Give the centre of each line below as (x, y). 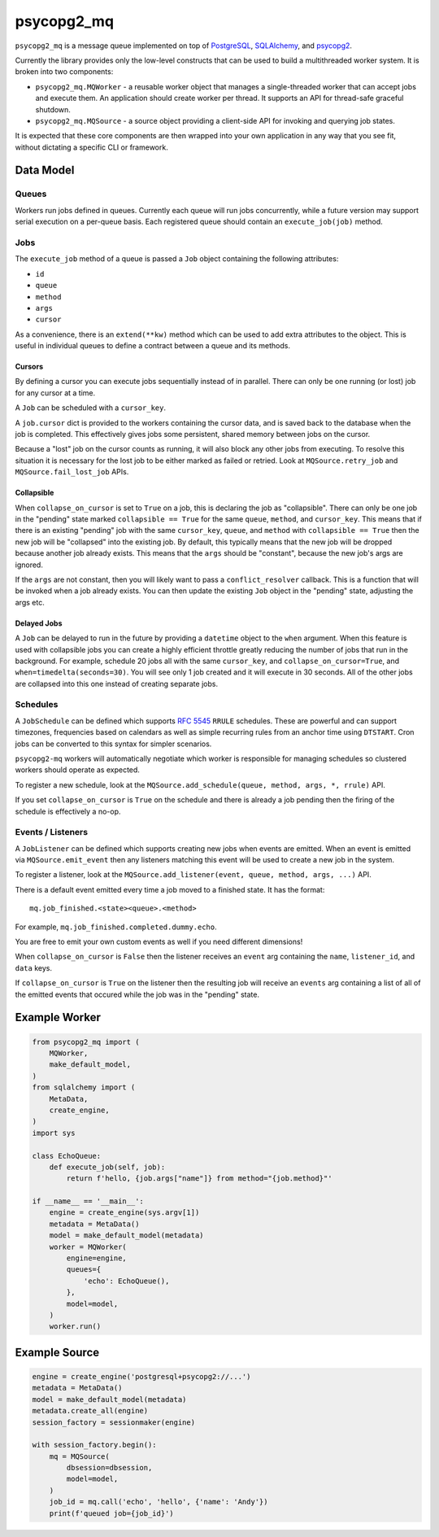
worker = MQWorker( (88, 1247)
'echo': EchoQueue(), (126, 1281)
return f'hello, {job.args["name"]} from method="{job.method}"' (199, 1179)
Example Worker (58, 1017)
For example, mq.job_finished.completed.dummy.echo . (116, 927)
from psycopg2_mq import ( (86, 1042)
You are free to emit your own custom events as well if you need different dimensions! (159, 942)
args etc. (30, 602)
